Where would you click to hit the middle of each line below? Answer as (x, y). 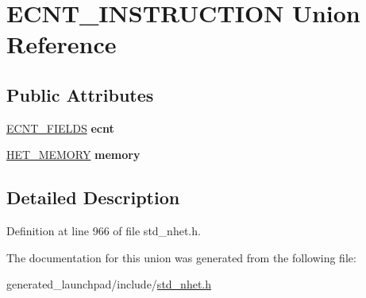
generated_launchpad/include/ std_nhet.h (109, 284)
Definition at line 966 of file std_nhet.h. (104, 231)
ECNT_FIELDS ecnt (60, 128)
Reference (62, 44)
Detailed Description (93, 197)
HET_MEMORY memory (73, 155)
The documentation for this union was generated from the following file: (181, 257)
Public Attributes (80, 94)
